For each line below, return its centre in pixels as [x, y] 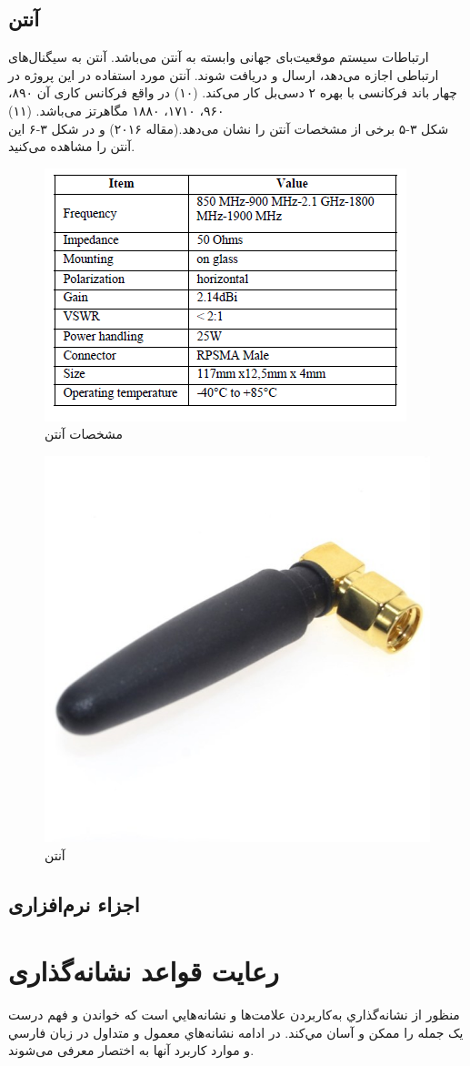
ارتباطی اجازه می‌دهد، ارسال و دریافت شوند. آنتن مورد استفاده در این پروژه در [224, 74]
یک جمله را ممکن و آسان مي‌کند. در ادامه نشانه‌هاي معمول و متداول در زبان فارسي [236, 1032]
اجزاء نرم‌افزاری [74, 904]
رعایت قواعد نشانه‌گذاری [144, 971]
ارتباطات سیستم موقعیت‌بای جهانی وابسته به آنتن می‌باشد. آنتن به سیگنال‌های [219, 57]
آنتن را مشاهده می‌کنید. [72, 146]
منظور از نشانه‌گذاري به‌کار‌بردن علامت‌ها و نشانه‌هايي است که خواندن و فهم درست [234, 1015]
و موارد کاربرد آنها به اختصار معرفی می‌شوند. [131, 1050]
